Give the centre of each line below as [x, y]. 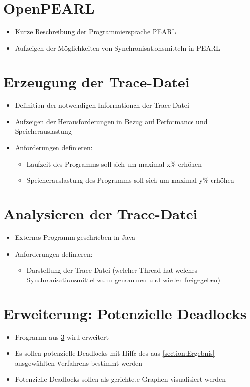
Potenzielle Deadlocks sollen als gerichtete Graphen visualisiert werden [120, 379]
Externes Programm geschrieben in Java [75, 237]
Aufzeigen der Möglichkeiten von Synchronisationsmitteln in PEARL [117, 48]
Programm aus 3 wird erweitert [62, 336]
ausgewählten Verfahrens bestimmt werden [79, 362]
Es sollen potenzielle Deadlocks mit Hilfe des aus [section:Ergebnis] [115, 353]
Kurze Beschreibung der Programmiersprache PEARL [96, 32]
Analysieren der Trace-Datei [101, 214]
